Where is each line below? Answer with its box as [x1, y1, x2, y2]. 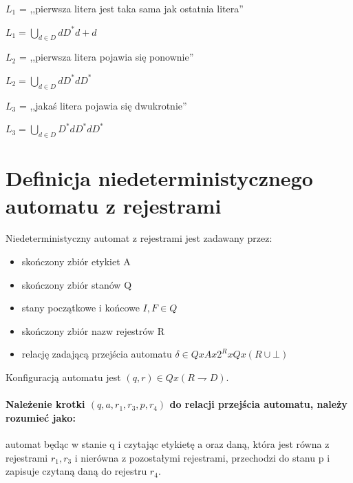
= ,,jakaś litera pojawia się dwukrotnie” [19, 98, 187, 112]
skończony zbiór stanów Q [21, 277, 132, 291]
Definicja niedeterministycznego [6, 164, 313, 192]
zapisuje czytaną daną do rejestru [6, 464, 147, 478]
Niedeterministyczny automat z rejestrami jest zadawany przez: [6, 231, 272, 245]
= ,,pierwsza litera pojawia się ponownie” [19, 50, 194, 64]
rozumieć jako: [6, 410, 76, 424]
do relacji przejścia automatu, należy [169, 397, 347, 411]
